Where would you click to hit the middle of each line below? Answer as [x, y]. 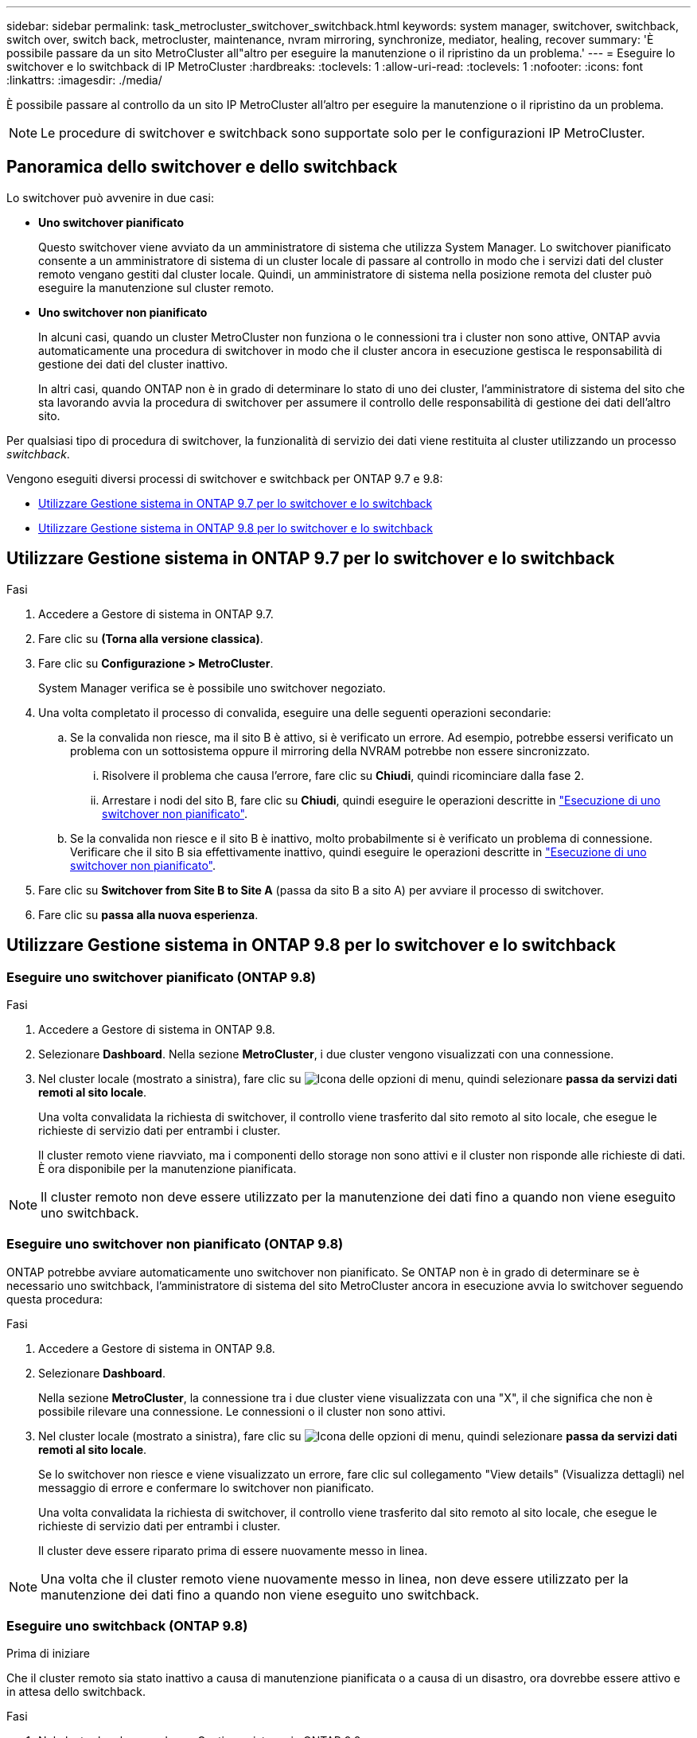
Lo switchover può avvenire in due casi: [110, 197]
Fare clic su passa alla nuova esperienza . [148, 914]
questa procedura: [55, 1299]
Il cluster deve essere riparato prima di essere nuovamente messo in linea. [233, 1550]
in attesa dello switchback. [76, 1692]
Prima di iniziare [48, 1654]
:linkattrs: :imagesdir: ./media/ [84, 80]
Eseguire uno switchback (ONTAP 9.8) [127, 1626]
